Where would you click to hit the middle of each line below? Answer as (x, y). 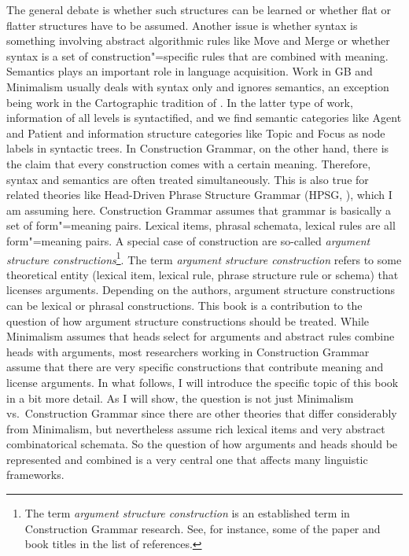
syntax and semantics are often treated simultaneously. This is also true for (188, 179)
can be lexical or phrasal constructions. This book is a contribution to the (184, 305)
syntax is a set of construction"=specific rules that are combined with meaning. (197, 55)
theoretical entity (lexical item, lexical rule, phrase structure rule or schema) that (203, 274)
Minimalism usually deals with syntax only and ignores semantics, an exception (198, 86)
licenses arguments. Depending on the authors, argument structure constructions (201, 290)
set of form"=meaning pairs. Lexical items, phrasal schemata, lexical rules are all (201, 225)
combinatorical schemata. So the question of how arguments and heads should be (202, 444)
